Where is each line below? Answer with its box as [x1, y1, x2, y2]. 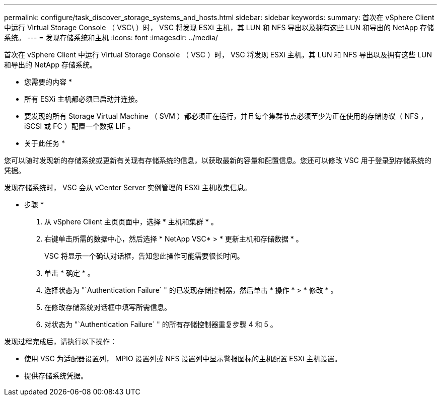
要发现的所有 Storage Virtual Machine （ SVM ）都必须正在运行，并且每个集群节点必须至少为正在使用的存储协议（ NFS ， [24, 112, 428, 120]
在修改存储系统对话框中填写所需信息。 [44, 303, 171, 311]
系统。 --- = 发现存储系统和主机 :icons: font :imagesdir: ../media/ [4, 33, 218, 42]
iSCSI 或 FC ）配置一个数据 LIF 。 [24, 122, 135, 130]
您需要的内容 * [24, 77, 72, 86]
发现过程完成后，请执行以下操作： [4, 337, 117, 346]
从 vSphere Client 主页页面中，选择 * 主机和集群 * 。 [44, 217, 218, 226]
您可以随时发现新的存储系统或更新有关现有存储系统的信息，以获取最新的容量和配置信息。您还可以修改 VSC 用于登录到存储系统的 [4, 156, 431, 165]
